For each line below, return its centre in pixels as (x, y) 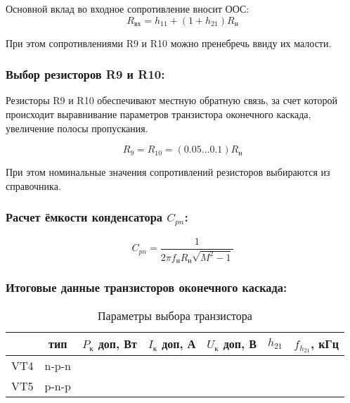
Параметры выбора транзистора (175, 315)
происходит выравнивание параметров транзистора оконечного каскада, (158, 114)
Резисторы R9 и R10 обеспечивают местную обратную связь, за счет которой (171, 100)
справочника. (33, 185)
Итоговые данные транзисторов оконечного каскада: (147, 287)
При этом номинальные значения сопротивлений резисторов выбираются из (168, 172)
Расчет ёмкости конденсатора (84, 217)
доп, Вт (117, 344)
